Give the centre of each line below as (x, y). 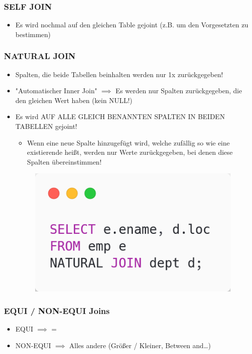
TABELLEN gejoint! (46, 126)
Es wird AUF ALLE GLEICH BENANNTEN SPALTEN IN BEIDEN (120, 116)
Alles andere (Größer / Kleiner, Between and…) (140, 345)
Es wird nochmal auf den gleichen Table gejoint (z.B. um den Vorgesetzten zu (132, 25)
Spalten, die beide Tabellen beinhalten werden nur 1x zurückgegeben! (119, 74)
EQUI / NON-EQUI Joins (57, 310)
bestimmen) (33, 34)
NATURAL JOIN (40, 56)
